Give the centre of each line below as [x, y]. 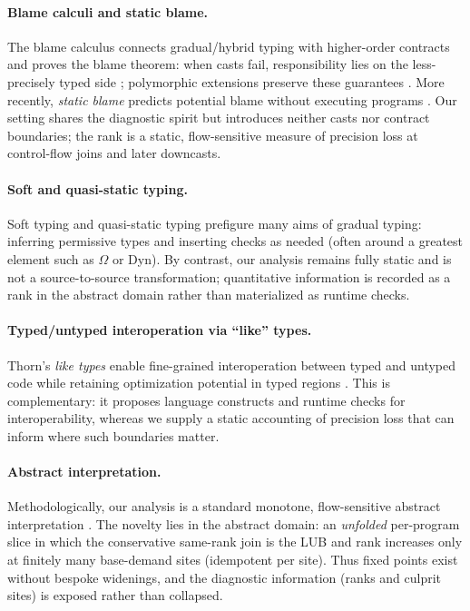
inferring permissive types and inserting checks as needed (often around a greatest [235, 241]
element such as [51, 258]
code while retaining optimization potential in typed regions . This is [199, 383]
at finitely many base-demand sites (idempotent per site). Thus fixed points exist [233, 560]
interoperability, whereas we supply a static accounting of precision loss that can [231, 418]
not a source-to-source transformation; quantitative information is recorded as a [229, 276]
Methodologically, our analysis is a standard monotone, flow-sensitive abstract [224, 506]
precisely [31, 81]
